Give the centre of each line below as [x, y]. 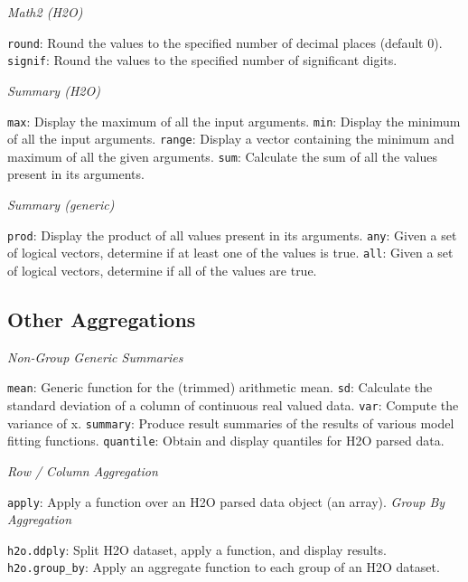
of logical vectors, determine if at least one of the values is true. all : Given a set [230, 253]
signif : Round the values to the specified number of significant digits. [202, 60]
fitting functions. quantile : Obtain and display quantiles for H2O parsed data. [226, 441]
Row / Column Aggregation [83, 470]
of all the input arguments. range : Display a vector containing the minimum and [231, 139]
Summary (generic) [61, 205]
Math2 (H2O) [45, 12]
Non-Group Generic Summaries [95, 357]
